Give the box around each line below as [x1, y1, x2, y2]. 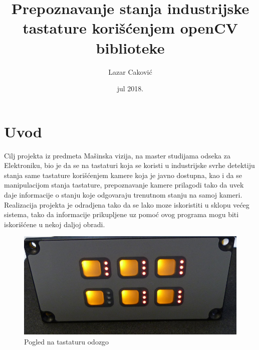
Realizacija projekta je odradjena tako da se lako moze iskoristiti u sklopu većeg [4, 199, 249, 210]
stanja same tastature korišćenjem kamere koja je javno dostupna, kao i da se [4, 169, 242, 180]
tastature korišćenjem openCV [23, 18, 238, 38]
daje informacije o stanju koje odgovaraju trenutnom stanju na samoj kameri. [4, 190, 242, 200]
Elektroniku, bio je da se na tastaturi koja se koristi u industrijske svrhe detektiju [4, 160, 255, 170]
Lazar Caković [108, 66, 152, 77]
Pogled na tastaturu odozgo [24, 336, 109, 346]
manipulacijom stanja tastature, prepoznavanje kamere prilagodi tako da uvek [4, 180, 244, 190]
